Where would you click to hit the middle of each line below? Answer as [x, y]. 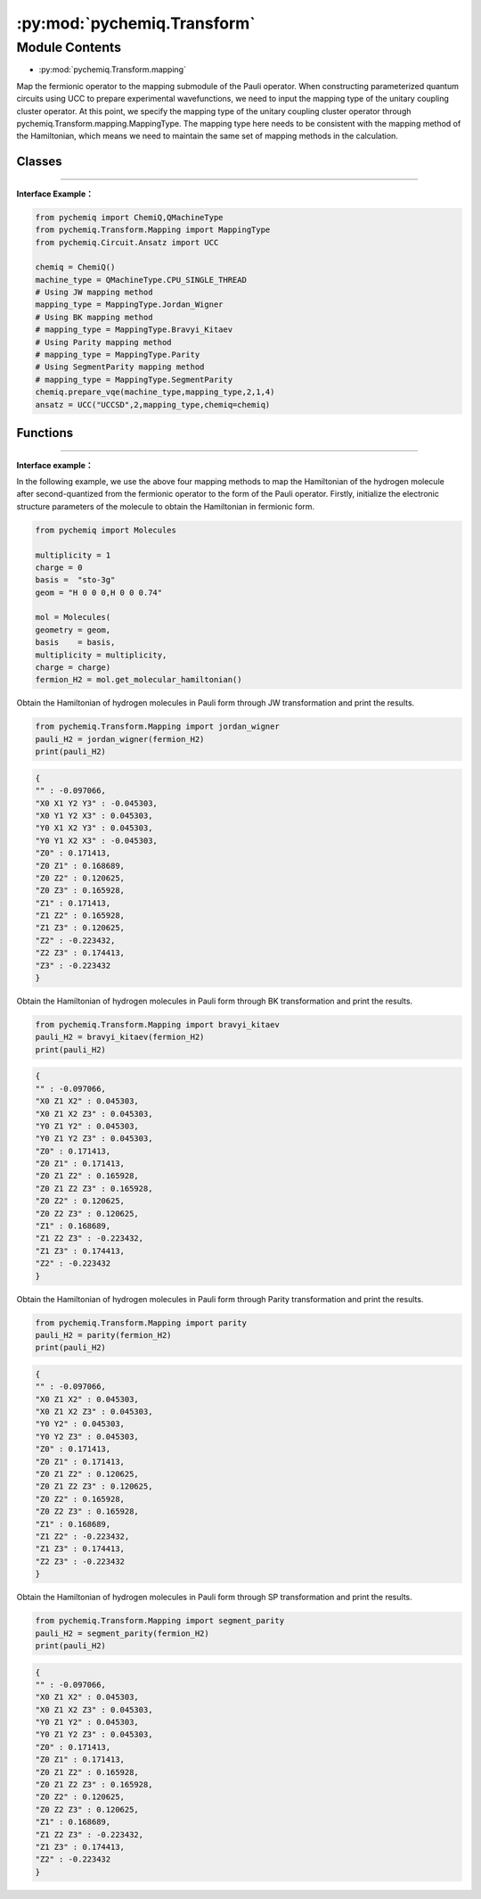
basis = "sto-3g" [75, 580]
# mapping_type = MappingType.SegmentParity [134, 380]
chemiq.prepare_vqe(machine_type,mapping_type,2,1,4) [155, 392]
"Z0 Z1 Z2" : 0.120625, [87, 1474]
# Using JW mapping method [94, 293]
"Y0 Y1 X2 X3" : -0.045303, [96, 840]
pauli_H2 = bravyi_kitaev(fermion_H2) [120, 1037]
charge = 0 [59, 567]
